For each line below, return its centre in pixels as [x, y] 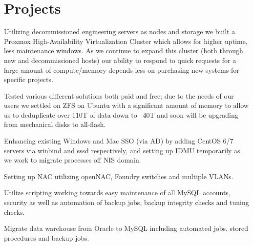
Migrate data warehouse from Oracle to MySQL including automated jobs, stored [126, 228]
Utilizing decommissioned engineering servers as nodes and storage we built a [120, 31]
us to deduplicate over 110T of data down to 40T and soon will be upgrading [121, 114]
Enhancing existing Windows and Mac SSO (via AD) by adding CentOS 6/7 [119, 141]
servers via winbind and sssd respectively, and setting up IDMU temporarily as [122, 150]
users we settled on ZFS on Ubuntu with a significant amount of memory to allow [126, 105]
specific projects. [29, 79]
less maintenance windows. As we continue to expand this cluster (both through [124, 51]
